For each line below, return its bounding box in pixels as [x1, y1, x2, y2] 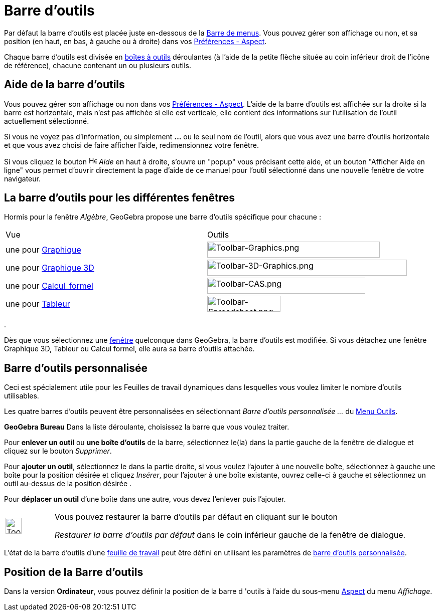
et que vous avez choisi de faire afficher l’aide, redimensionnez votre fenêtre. [4, 140, 259, 149]
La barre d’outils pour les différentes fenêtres [4, 191, 235, 204]
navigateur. [4, 174, 41, 183]
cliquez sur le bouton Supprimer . [4, 447, 112, 456]
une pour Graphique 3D [6, 263, 94, 273]
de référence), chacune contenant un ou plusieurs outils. [4, 61, 191, 70]
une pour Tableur [6, 299, 70, 309]
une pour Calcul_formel [6, 281, 93, 291]
